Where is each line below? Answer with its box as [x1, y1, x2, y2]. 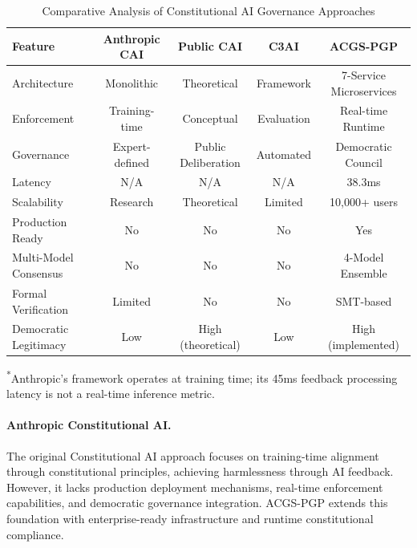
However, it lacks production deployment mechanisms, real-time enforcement [6, 478, 383, 495]
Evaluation [257, 110, 310, 127]
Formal [12, 284, 47, 301]
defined [114, 153, 149, 170]
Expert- [112, 137, 151, 154]
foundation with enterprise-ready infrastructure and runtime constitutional [6, 510, 374, 527]
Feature [12, 38, 55, 55]
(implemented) [328, 335, 400, 352]
